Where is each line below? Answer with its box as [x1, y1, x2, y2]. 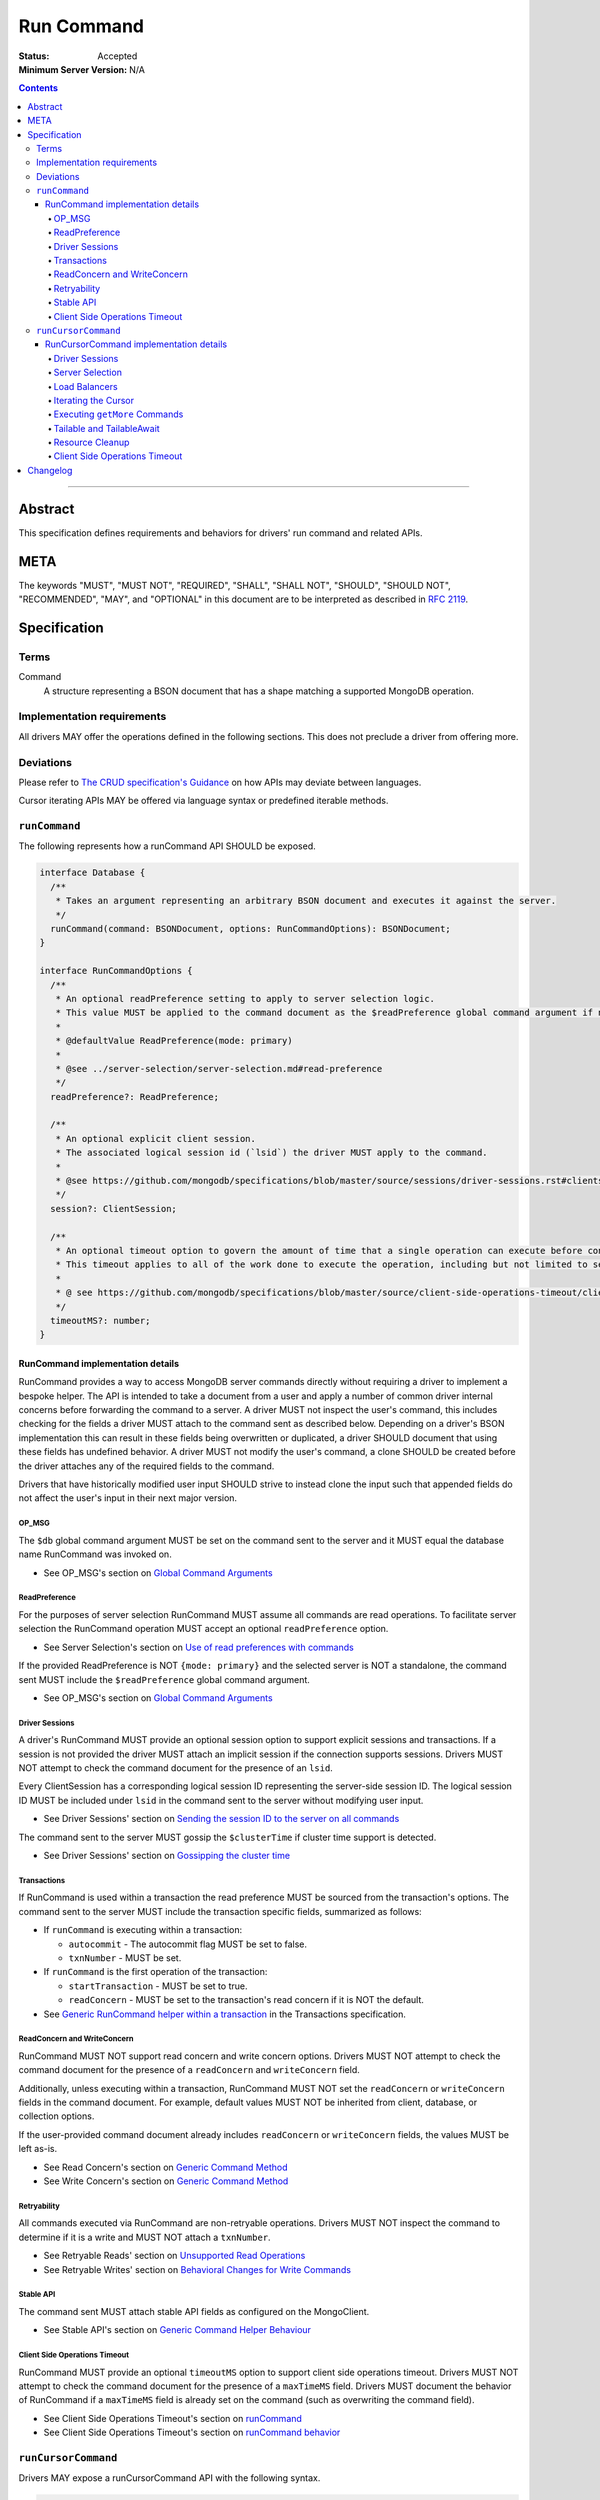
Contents [18, 82, 59, 94]
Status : [18, 50, 50, 62]
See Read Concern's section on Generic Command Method [43, 2161, 288, 2173]
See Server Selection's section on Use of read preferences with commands [43, 1641, 354, 1653]
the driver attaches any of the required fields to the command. [18, 1460, 275, 1472]
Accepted [97, 50, 138, 62]
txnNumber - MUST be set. [68, 1951, 182, 1964]
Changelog [27, 464, 73, 476]
